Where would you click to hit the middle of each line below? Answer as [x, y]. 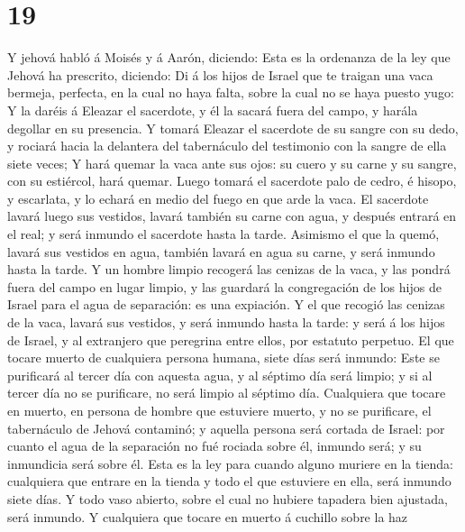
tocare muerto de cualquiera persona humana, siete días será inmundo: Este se [223, 358]
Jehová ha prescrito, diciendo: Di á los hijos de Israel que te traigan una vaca [220, 74]
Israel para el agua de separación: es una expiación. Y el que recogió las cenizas [226, 304]
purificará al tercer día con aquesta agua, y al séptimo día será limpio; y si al [220, 375]
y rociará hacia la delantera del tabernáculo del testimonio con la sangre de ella [227, 146]
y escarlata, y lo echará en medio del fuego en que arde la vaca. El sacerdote [218, 198]
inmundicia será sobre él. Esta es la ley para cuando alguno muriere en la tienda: [230, 463]
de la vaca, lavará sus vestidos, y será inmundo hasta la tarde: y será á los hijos [226, 322]
